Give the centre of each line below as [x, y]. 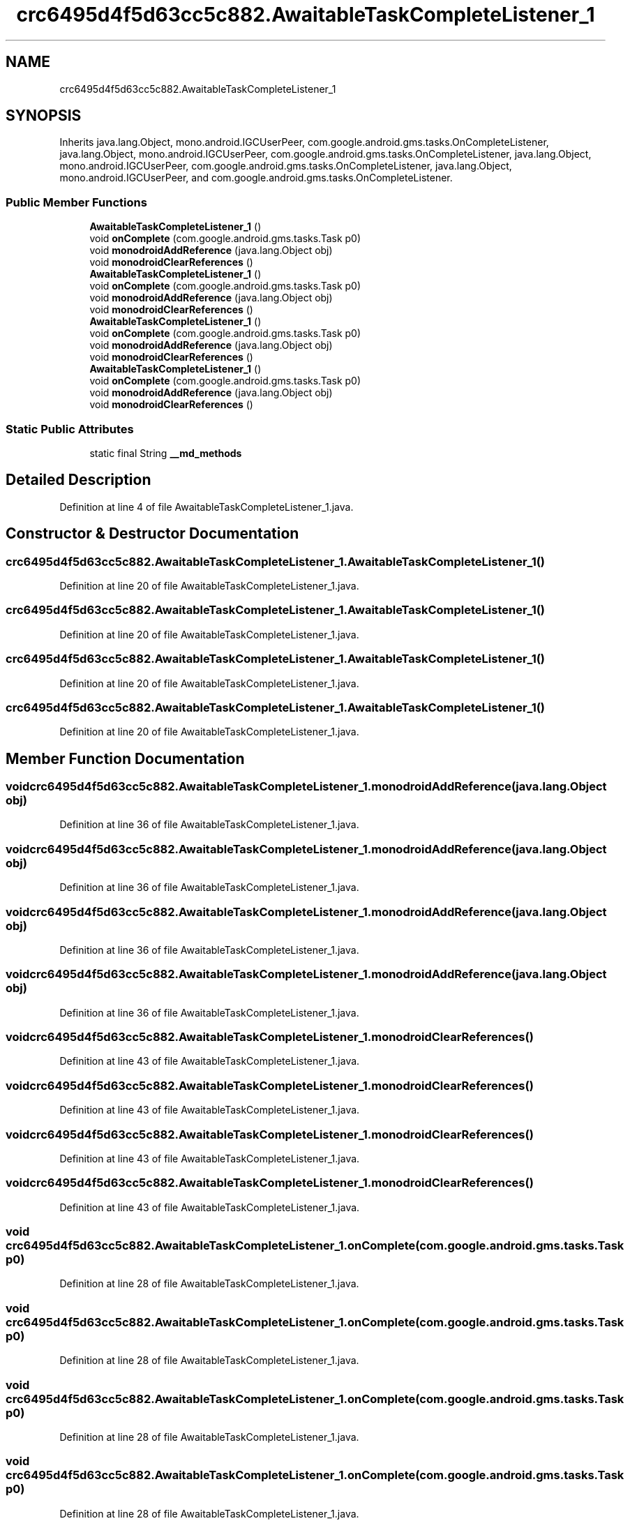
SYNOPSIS [44, 116]
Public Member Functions [76, 202]
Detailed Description [78, 480]
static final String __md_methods [166, 453]
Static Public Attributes [70, 429]
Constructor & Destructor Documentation [152, 534]
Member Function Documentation [125, 758]
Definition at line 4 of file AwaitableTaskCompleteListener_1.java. [207, 507]
